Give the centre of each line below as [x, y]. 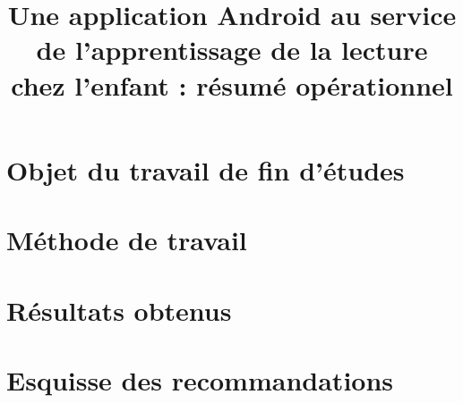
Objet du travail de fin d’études [206, 169]
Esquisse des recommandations [200, 379]
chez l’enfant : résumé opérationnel [232, 84]
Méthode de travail [127, 240]
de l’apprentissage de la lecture [232, 50]
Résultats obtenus [119, 310]
